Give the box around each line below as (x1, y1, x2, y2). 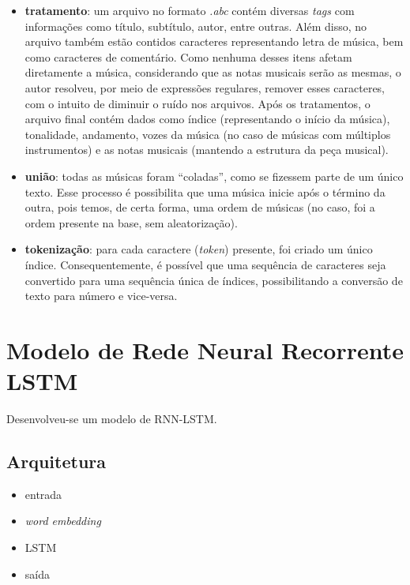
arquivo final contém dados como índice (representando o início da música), (24, 111, 390, 127)
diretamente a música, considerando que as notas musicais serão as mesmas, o (24, 64, 401, 81)
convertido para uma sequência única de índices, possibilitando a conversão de (24, 272, 403, 288)
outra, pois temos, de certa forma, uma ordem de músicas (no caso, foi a (24, 199, 375, 216)
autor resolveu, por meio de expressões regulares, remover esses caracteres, (24, 79, 386, 96)
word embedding (24, 512, 101, 529)
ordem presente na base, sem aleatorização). (24, 214, 238, 231)
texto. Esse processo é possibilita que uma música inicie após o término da (24, 183, 386, 200)
